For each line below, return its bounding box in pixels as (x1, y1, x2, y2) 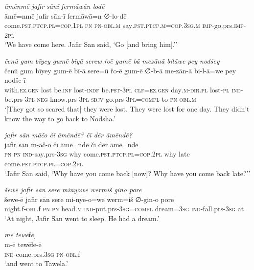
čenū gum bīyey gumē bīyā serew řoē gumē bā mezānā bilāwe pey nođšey (4, 55, 220, 66)
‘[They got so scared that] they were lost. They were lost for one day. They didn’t (4, 103, 250, 113)
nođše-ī (4, 75, 26, 85)
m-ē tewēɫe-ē (4, 239, 42, 249)
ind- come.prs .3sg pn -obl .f (4, 248, 80, 259)
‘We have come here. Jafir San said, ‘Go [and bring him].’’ (4, 39, 178, 49)
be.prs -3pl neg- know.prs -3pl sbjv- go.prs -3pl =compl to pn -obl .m (4, 94, 196, 104)
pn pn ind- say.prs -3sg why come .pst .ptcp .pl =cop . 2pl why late (4, 149, 190, 159)
